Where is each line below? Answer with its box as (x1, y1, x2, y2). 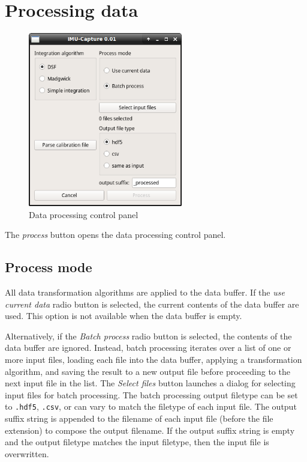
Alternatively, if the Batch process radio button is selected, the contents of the (5, 329, 292, 342)
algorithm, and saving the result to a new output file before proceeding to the (5, 365, 290, 377)
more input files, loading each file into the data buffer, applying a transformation (5, 353, 302, 366)
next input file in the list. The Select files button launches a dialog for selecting (5, 377, 296, 389)
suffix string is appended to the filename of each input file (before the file (5, 412, 273, 425)
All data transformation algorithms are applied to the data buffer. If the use (5, 286, 285, 299)
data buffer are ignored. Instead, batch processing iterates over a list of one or (5, 341, 291, 354)
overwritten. (5, 447, 49, 460)
